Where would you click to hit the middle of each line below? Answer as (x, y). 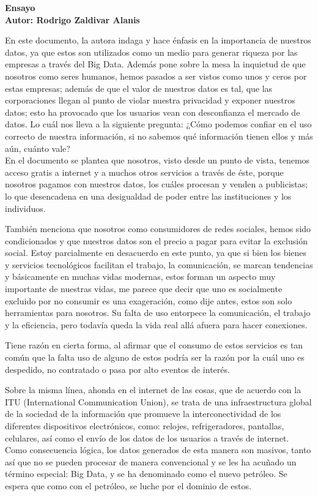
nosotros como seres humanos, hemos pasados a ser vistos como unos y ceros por (156, 76)
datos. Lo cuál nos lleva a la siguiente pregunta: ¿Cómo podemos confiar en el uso (158, 124)
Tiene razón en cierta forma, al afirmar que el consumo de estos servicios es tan (154, 345)
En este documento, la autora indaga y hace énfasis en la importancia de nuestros (158, 40)
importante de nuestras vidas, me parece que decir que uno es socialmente (144, 289)
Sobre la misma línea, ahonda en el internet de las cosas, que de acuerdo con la (153, 390)
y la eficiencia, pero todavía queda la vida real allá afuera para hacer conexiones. (156, 324)
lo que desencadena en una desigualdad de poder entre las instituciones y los (148, 196)
